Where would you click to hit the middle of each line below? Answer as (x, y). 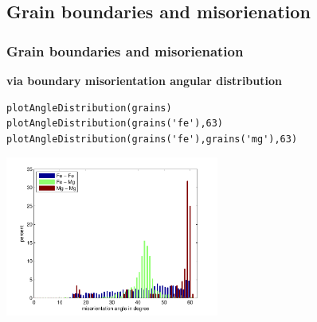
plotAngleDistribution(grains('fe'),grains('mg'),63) (152, 139)
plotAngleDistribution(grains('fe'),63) (115, 124)
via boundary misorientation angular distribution (144, 80)
